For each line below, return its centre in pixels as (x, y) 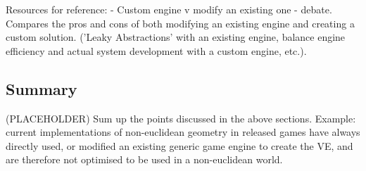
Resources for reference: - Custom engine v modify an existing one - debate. (169, 9)
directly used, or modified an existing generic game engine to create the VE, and (179, 145)
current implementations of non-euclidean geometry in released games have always (183, 132)
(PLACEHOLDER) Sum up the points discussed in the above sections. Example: (181, 118)
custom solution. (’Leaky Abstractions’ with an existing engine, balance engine (176, 37)
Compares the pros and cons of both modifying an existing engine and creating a (180, 23)
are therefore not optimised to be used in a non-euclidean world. (144, 159)
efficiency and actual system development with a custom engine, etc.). (156, 50)
